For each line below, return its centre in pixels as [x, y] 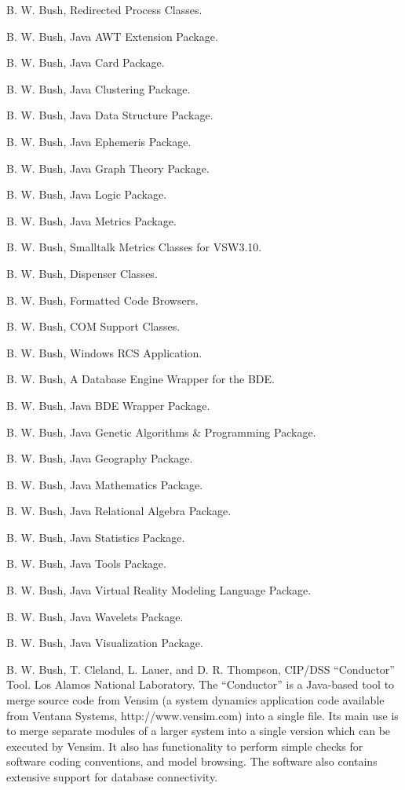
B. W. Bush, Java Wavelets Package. [95, 616]
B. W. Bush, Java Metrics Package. [91, 220]
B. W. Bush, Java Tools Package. [86, 563]
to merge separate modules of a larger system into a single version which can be [199, 731]
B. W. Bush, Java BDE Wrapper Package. [108, 405]
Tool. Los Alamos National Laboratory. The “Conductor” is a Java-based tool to [201, 684]
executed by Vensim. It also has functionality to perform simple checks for [185, 746]
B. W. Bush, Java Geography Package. [100, 458]
